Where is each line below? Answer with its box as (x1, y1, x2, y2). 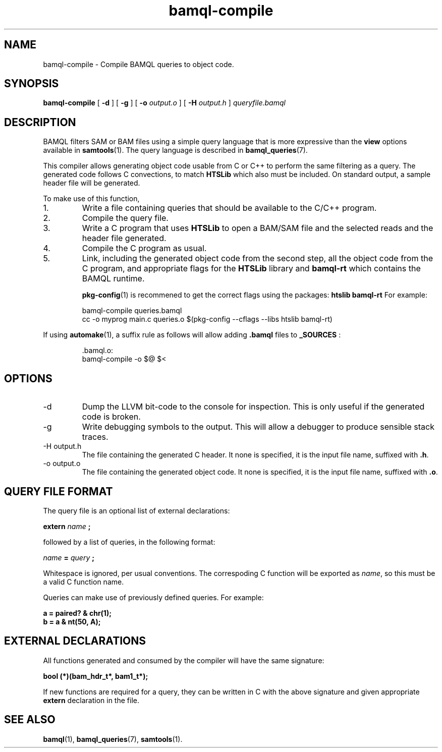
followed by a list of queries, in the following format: (43, 537, 215, 546)
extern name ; (43, 522, 91, 531)
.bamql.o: (82, 346, 114, 355)
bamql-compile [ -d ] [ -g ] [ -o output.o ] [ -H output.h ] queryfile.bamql (43, 98, 286, 107)
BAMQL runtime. (82, 273, 145, 284)
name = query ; (43, 553, 95, 562)
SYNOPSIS (4, 77, 59, 90)
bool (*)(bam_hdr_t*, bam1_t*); (43, 671, 148, 680)
